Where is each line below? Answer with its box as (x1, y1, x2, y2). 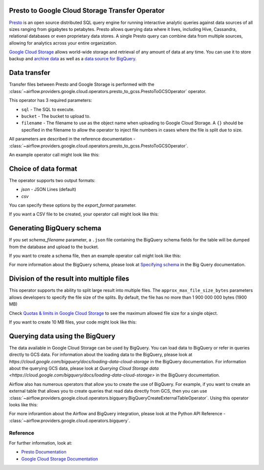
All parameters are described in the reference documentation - (9, 136, 135, 142)
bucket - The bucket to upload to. (21, 113, 90, 119)
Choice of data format (9, 164, 78, 173)
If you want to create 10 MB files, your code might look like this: (9, 319, 137, 325)
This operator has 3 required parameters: (9, 97, 92, 103)
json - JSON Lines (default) (21, 187, 77, 192)
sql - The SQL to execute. (21, 106, 75, 112)
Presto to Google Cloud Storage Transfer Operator (9, 6, 165, 15)
